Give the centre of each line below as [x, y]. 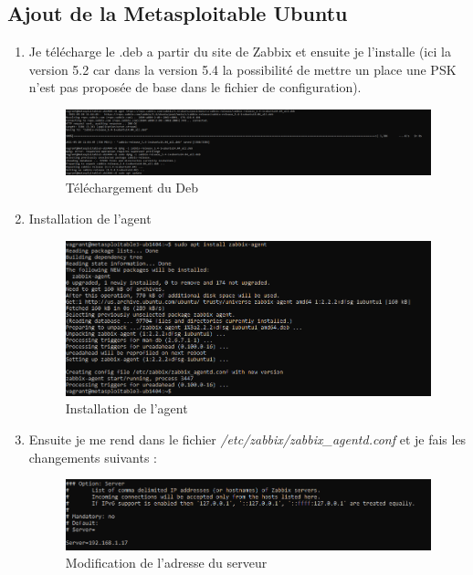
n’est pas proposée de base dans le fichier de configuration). [195, 87]
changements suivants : [93, 457]
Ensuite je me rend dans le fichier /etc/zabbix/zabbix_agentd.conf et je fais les [247, 439]
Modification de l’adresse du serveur [166, 563]
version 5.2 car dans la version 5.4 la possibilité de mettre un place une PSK [242, 69]
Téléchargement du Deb [132, 188]
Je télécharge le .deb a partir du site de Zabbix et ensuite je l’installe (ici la [240, 52]
